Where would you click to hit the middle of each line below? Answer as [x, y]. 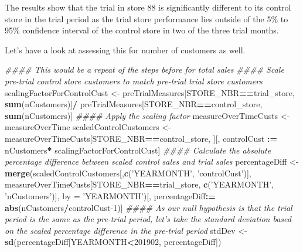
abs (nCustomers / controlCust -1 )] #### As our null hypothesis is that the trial [149, 207]
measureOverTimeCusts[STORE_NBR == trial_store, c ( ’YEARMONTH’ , [139, 184]
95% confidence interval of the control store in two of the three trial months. [142, 30]
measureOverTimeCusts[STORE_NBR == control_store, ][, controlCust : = [141, 138]
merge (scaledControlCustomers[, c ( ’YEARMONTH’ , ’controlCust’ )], [128, 173]
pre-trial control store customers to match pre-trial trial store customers [134, 81]
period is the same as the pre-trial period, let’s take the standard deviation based [148, 219]
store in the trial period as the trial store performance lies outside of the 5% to [147, 18]
